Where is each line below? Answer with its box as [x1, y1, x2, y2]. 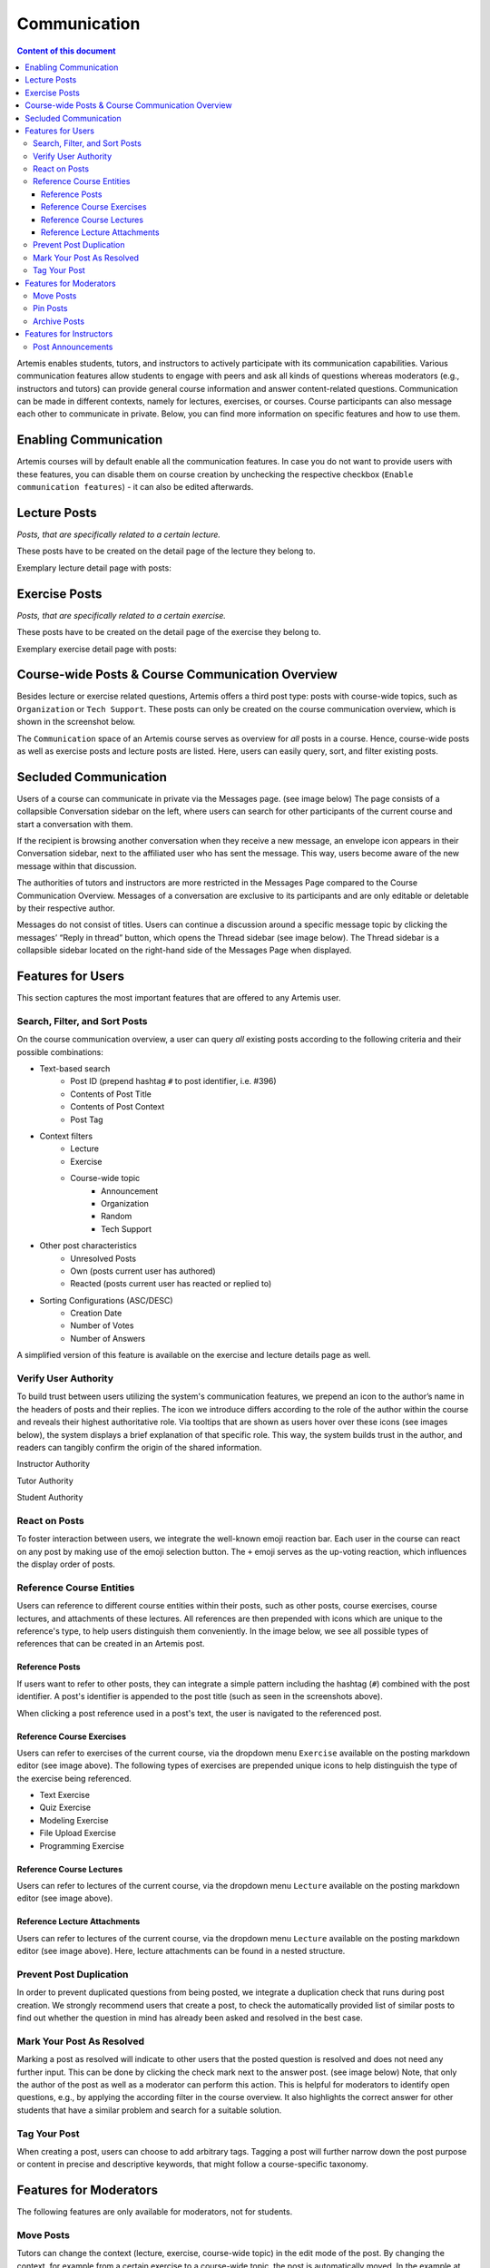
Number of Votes [70, 1320, 134, 1331]
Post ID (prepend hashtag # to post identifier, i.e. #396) [70, 1076, 277, 1087]
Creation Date [70, 1307, 122, 1319]
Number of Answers [70, 1333, 145, 1344]
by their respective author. [16, 903, 115, 914]
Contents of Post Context [70, 1101, 165, 1112]
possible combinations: [16, 1046, 104, 1057]
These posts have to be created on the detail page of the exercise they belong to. [16, 627, 321, 638]
